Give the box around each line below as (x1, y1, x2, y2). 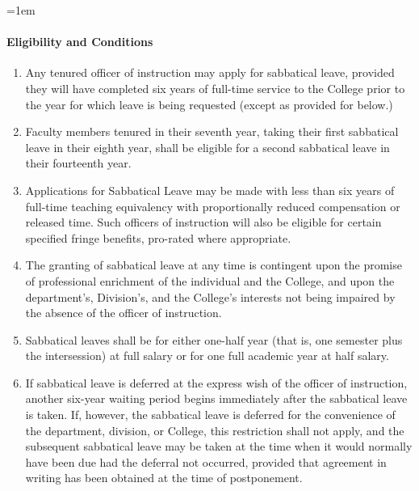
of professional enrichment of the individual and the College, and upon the (25, 272, 395, 289)
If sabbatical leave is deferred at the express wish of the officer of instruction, (25, 374, 408, 391)
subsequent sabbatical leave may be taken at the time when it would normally (25, 438, 413, 455)
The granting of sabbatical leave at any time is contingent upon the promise (25, 256, 402, 273)
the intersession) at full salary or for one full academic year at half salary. (25, 347, 389, 364)
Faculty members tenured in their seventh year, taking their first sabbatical (25, 123, 399, 140)
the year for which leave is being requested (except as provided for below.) (25, 95, 393, 112)
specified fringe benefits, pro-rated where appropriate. (25, 229, 291, 246)
